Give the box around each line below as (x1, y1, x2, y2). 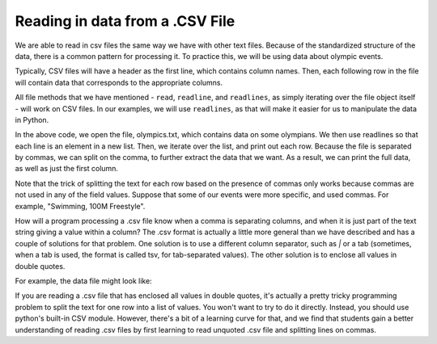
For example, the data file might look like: (15, 275, 153, 286)
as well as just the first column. (15, 164, 119, 174)
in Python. (15, 115, 49, 124)
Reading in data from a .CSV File (15, 12, 235, 30)
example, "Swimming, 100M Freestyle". (15, 201, 146, 211)
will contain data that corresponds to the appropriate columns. (15, 78, 223, 87)
